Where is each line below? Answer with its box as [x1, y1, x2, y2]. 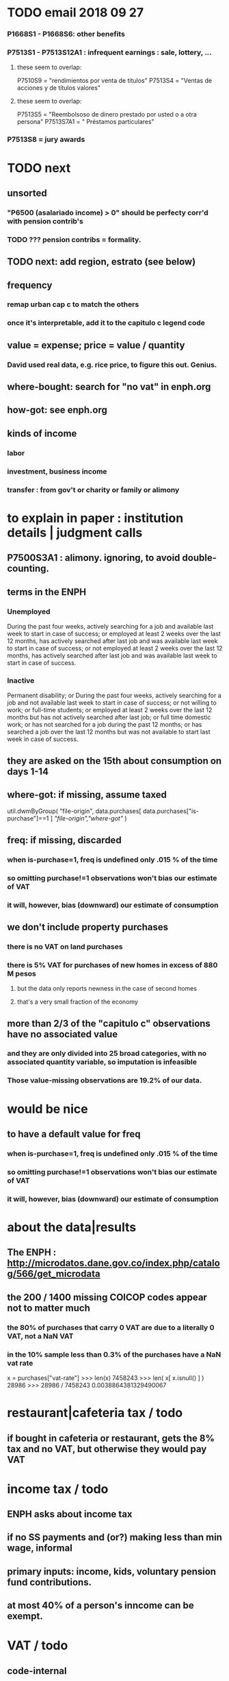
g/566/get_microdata [7, 1268, 100, 1280]
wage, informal [7, 1543, 73, 1554]
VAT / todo [7, 1638, 68, 1654]
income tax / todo [7, 1481, 109, 1497]
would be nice [7, 1101, 89, 1117]
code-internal [7, 1665, 67, 1677]
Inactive [7, 675, 35, 685]
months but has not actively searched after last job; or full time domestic [7, 713, 211, 721]
